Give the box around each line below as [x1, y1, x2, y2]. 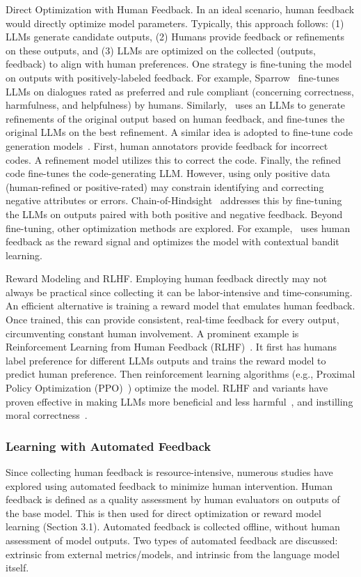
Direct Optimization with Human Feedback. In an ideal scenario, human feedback [6, 2, 355, 16]
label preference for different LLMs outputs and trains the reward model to [6, 353, 326, 367]
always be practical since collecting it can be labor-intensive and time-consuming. [6, 284, 353, 299]
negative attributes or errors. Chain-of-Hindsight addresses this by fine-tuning [6, 193, 342, 208]
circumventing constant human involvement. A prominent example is [6, 325, 299, 340]
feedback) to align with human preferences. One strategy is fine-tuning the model [6, 56, 352, 71]
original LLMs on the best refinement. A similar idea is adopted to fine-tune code [6, 125, 353, 139]
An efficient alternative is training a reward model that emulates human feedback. [6, 298, 355, 313]
